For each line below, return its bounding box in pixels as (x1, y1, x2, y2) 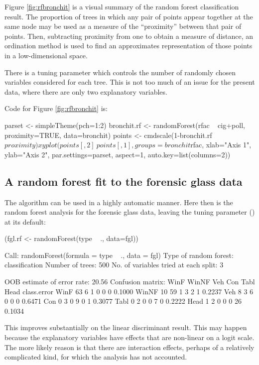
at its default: (4, 216, 46, 227)
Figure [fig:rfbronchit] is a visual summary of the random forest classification (4, 1, 239, 11)
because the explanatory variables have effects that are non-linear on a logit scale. (4, 332, 255, 343)
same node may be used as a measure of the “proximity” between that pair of (4, 21, 242, 31)
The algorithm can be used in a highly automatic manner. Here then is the (4, 197, 233, 207)
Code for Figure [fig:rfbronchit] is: (4, 103, 108, 114)
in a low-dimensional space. (4, 50, 88, 60)
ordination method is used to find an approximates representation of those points (4, 40, 253, 51)
